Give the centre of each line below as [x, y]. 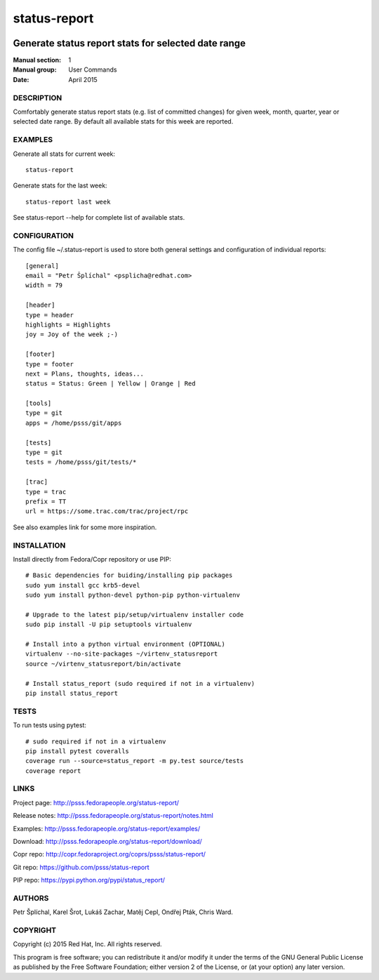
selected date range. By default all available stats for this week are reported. [123, 121]
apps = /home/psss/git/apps [74, 423]
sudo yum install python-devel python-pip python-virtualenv [133, 595]
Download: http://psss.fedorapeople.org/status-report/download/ [108, 841]
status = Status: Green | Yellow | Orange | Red [111, 384]
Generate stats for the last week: [60, 185]
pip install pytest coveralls [78, 751]
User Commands [93, 69]
